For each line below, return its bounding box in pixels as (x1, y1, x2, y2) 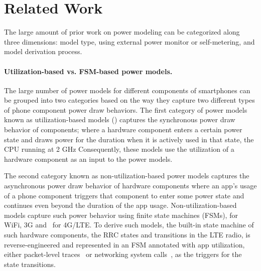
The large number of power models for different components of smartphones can (4, 85, 250, 95)
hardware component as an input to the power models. (4, 153, 173, 164)
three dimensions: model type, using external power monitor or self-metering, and (4, 36, 255, 47)
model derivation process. (4, 46, 82, 57)
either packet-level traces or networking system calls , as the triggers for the (4, 249, 242, 259)
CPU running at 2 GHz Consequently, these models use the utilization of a (4, 144, 234, 154)
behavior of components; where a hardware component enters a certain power (4, 124, 242, 135)
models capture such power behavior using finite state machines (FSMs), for (4, 209, 238, 220)
